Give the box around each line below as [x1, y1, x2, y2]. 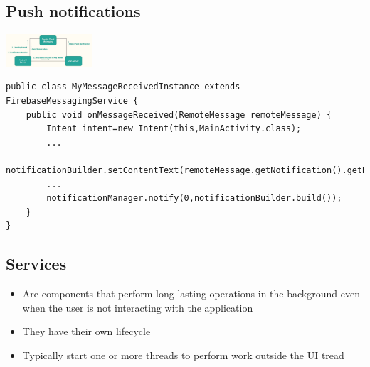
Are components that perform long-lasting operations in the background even [22, 286, 360, 301]
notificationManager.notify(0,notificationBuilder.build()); [46, 193, 342, 204]
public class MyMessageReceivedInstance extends [6, 82, 240, 92]
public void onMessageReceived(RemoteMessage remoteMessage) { [26, 109, 332, 120]
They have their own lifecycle [22, 324, 151, 339]
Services [6, 253, 67, 275]
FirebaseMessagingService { [6, 96, 139, 106]
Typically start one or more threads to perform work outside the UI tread [22, 347, 344, 362]
